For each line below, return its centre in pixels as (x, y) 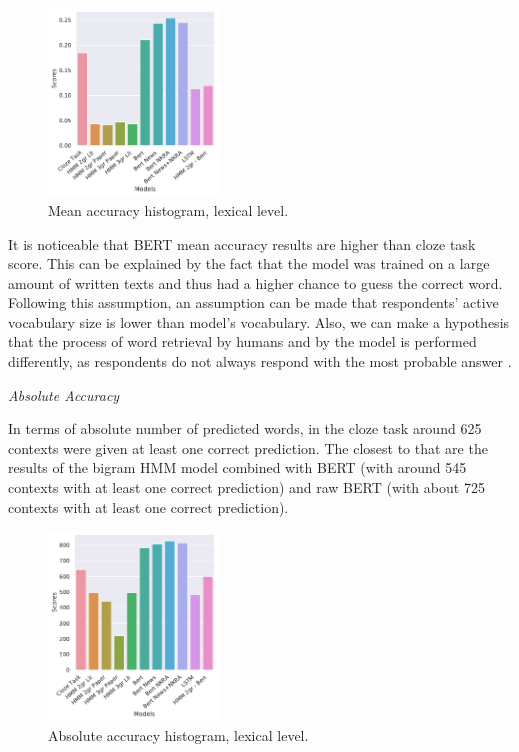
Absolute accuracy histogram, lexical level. (178, 735)
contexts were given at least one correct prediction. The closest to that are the (248, 447)
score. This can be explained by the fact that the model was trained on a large (249, 263)
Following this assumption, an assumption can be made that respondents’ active (253, 302)
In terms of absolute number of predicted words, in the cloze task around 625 (245, 428)
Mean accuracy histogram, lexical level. (168, 209)
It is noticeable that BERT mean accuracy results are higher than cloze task (242, 243)
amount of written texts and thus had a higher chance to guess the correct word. (255, 282)
